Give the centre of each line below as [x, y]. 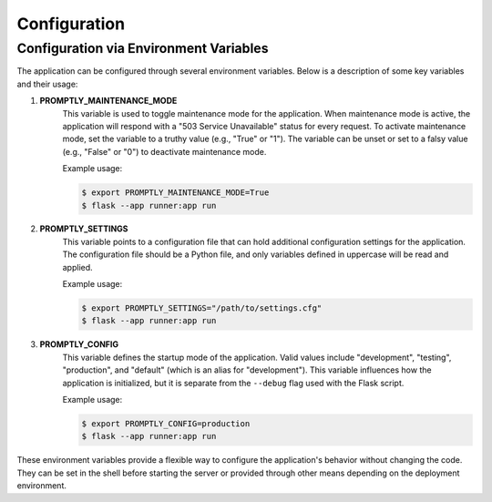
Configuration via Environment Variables [143, 48]
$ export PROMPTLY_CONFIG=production [166, 423]
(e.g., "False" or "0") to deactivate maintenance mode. [164, 151]
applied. [77, 267]
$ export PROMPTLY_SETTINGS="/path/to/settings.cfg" [202, 308]
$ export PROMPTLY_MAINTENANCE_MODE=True [175, 193]
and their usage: [47, 84]
